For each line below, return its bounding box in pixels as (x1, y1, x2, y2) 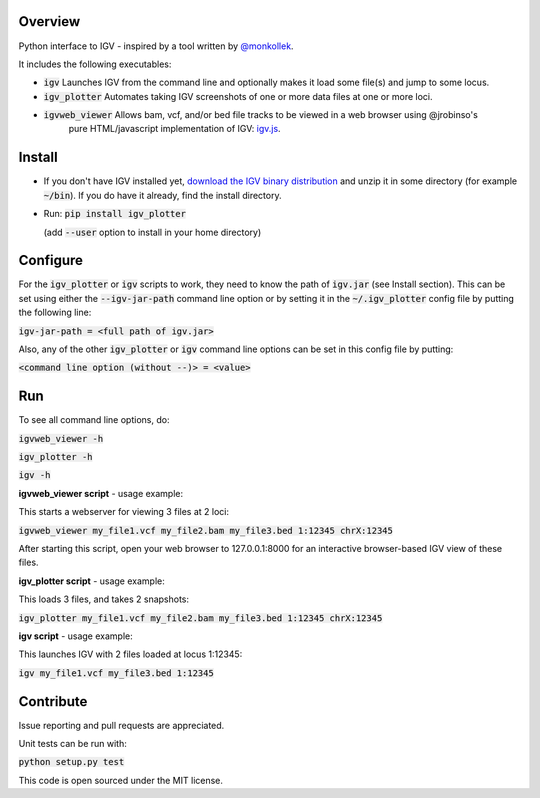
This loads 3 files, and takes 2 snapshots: (18, 593, 190, 605)
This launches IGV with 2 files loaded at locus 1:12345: (18, 648, 243, 660)
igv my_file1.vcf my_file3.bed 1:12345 (18, 667, 214, 679)
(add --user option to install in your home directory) (43, 226, 262, 238)
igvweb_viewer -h (18, 433, 104, 444)
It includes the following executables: (18, 58, 172, 70)
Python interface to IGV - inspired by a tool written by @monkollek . (18, 40, 294, 52)
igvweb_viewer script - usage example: (18, 487, 184, 499)
